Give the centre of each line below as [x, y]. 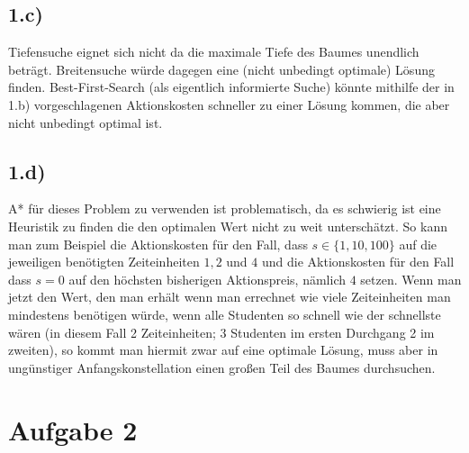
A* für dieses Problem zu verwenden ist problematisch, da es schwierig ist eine [225, 208]
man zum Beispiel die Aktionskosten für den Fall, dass [158, 244]
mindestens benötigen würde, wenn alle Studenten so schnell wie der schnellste [225, 314]
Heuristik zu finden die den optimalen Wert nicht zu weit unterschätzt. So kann [228, 226]
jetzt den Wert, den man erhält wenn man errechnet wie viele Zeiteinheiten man [230, 297]
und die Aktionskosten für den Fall [358, 262]
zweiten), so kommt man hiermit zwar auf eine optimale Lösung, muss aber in [223, 350]
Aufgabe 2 [73, 429]
